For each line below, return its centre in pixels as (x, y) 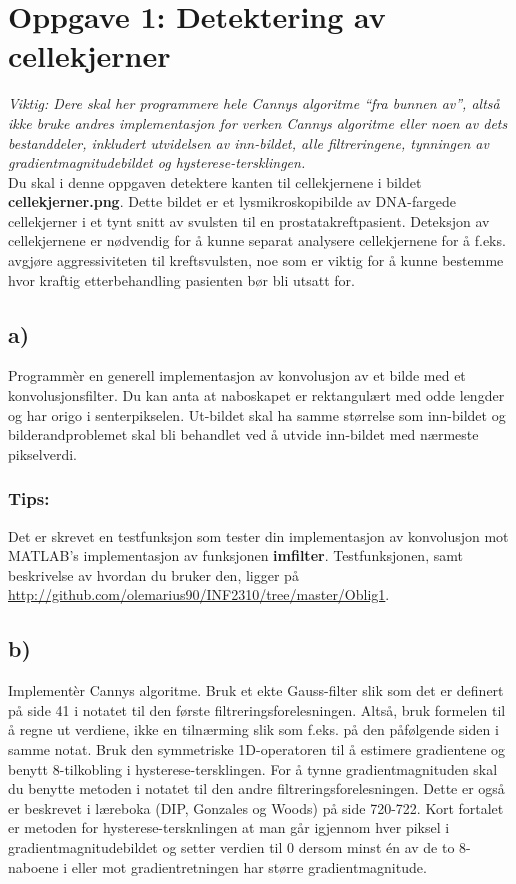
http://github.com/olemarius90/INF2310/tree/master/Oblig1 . (199, 594)
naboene (33, 866)
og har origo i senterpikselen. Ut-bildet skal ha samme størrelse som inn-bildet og (257, 414)
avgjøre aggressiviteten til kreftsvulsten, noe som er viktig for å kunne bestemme (256, 260)
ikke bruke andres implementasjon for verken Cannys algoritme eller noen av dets (258, 122)
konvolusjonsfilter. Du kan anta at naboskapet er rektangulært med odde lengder (256, 395)
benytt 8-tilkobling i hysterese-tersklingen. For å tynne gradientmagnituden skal (253, 768)
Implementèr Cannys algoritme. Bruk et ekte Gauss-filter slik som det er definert (256, 690)
